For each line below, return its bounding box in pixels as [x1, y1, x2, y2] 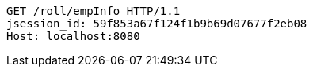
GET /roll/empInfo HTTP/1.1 [6, 5, 181, 17]
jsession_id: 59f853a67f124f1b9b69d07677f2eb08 [6, 17, 307, 30]
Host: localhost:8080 [6, 30, 140, 42]
